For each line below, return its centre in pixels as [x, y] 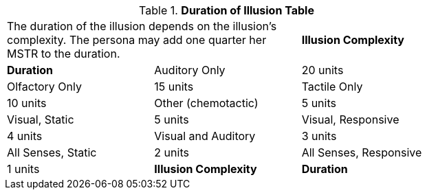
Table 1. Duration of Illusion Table [227, 10]
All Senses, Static [52, 152]
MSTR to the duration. [64, 54]
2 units [172, 152]
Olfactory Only [44, 87]
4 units [25, 136]
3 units [319, 136]
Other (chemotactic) [206, 103]
